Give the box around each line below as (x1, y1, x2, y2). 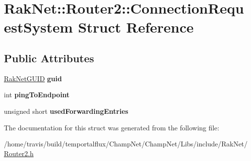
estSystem (4, 17, 73, 37)
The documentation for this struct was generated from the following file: (4, 122, 219, 132)
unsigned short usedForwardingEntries (4, 106, 128, 116)
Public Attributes (4, 50, 94, 65)
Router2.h (4, 148, 34, 158)
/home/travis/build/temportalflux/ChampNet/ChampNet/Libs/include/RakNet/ (4, 139, 248, 149)
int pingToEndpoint (4, 89, 70, 100)
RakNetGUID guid (4, 73, 62, 83)
